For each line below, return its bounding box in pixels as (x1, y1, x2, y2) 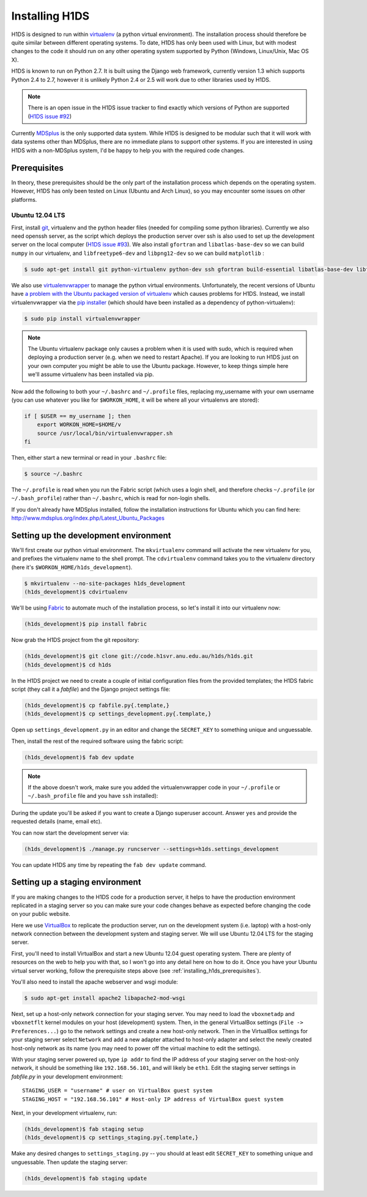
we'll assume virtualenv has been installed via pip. (28, 370, 154, 378)
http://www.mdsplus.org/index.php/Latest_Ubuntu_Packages (11, 514, 165, 522)
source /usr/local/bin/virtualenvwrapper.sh (37, 430, 173, 436)
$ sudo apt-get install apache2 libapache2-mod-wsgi (24, 995, 186, 1001)
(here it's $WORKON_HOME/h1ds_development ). (11, 563, 133, 571)
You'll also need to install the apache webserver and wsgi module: (11, 978, 179, 985)
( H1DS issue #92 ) (28, 112, 72, 120)
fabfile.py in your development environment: (11, 1073, 124, 1080)
